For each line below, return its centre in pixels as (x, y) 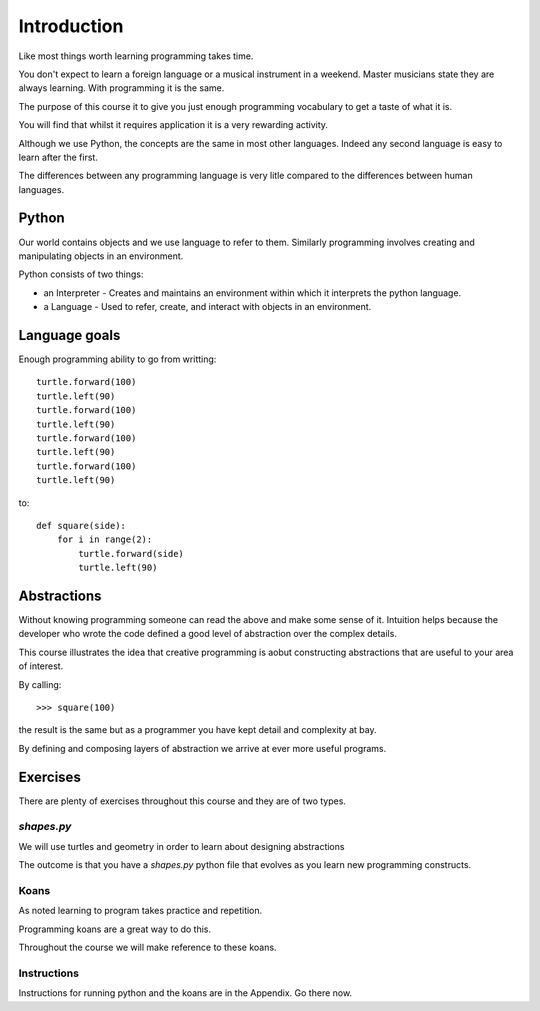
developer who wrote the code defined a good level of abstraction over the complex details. (207, 634)
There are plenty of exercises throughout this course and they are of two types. (182, 801)
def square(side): (81, 525)
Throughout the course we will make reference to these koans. (147, 947)
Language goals (69, 335)
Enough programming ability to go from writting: (117, 359)
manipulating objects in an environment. (101, 256)
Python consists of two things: (81, 274)
